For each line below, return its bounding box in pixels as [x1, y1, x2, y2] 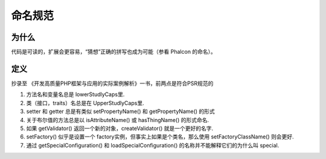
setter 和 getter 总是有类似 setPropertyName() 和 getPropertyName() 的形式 [26, 108, 216, 115]
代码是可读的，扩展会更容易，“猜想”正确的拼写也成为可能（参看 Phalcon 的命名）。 [11, 48, 217, 56]
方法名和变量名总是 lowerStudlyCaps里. [26, 91, 125, 98]
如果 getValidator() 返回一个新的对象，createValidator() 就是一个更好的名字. [26, 125, 214, 132]
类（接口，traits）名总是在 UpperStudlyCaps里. [26, 99, 144, 106]
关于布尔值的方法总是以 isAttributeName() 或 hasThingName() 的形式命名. [26, 116, 209, 123]
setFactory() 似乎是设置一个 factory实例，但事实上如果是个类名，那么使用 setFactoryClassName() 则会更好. [26, 133, 294, 140]
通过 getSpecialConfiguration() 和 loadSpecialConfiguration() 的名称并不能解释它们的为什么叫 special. [26, 141, 280, 149]
